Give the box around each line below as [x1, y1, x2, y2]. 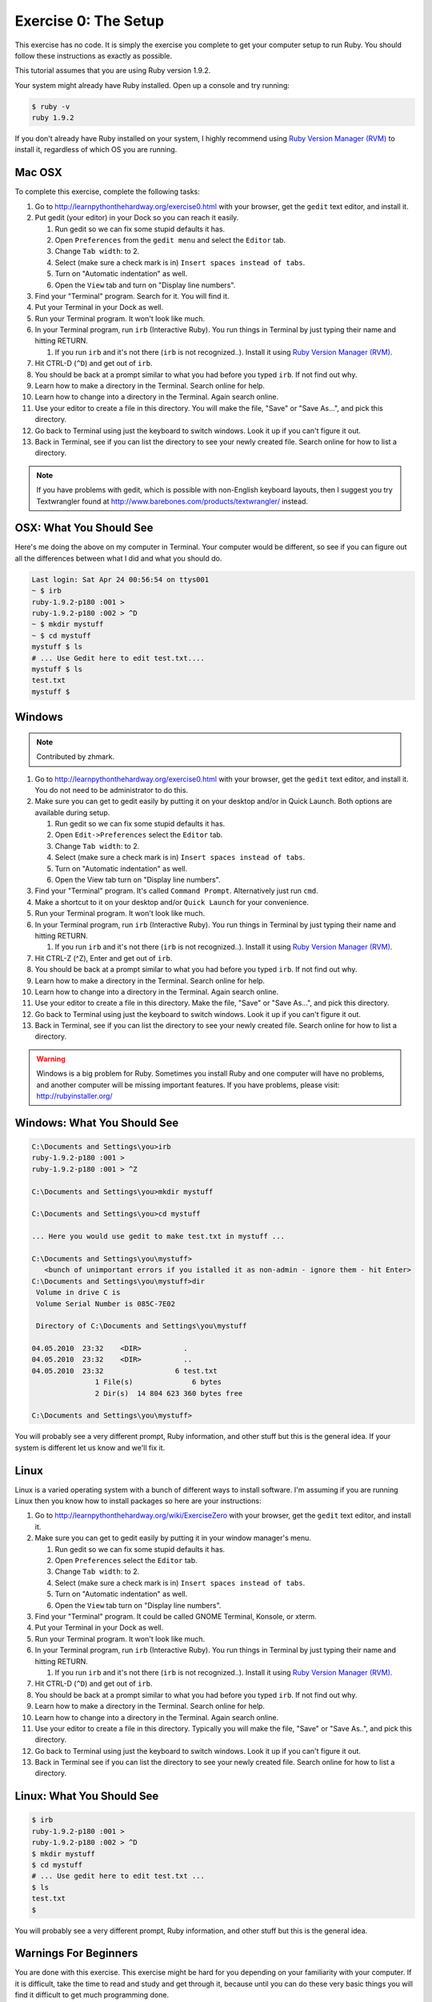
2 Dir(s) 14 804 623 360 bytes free [94, 1389, 243, 1397]
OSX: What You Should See [14, 521, 154, 535]
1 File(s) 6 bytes [94, 1377, 222, 1387]
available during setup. [34, 807, 110, 817]
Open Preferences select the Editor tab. [54, 1556, 198, 1566]
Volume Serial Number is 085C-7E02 [36, 1299, 176, 1309]
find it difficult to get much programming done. [14, 1990, 170, 2000]
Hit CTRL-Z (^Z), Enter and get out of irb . [34, 953, 173, 963]
